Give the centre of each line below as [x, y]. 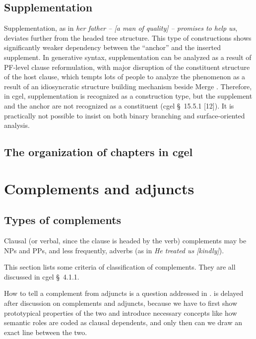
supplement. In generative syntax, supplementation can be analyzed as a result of [128, 57]
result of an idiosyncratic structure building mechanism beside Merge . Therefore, [128, 86]
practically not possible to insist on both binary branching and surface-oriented [125, 115]
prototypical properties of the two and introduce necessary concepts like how [121, 312]
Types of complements [63, 220]
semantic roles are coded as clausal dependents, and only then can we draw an [123, 322]
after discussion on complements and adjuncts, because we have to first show [121, 303]
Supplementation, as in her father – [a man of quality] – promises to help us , [121, 28]
